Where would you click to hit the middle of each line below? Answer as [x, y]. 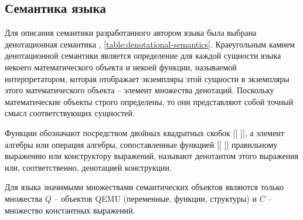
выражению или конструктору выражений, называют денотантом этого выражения [152, 156]
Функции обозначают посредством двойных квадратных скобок [118, 132]
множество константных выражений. [70, 210]
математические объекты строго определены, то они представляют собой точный [149, 101]
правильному [255, 144]
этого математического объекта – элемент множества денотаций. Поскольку [139, 90]
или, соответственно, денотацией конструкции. [88, 167]
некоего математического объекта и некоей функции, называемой [121, 67]
